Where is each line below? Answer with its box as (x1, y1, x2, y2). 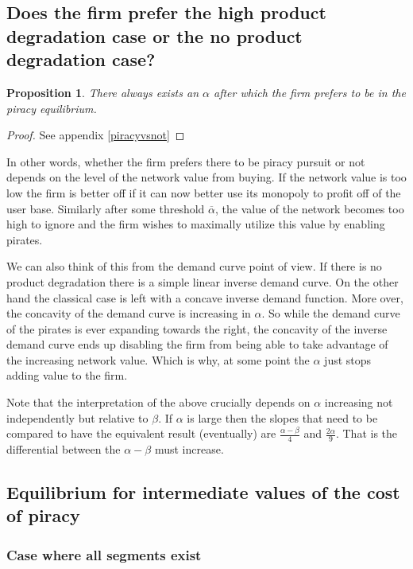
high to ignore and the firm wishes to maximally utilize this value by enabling (6, 216, 385, 232)
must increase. (154, 441, 224, 458)
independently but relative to (6, 409, 149, 426)
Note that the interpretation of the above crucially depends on (6, 394, 311, 411)
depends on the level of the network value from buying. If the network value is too (6, 169, 407, 185)
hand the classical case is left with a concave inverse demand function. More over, (6, 289, 403, 306)
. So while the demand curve (261, 305, 400, 322)
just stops (324, 351, 372, 368)
